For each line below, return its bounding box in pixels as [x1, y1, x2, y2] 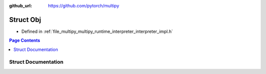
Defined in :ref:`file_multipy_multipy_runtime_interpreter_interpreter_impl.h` [21, 28, 173, 34]
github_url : [9, 3, 32, 8]
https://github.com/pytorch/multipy [48, 3, 119, 8]
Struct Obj [9, 15, 41, 24]
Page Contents [9, 37, 40, 44]
